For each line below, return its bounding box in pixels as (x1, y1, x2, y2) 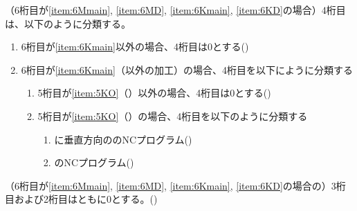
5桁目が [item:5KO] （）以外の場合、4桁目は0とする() (37, 86, 271, 100)
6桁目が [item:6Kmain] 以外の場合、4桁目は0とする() (21, 39, 249, 54)
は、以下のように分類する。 (5, 16, 131, 30)
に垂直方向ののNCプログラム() (54, 132, 192, 146)
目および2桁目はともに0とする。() (5, 192, 158, 206)
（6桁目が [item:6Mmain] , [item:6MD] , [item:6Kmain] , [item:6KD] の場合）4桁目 (5, 3, 346, 17)
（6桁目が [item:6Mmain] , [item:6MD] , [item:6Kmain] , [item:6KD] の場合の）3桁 (5, 178, 346, 192)
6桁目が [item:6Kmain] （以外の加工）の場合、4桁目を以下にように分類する (21, 62, 353, 77)
